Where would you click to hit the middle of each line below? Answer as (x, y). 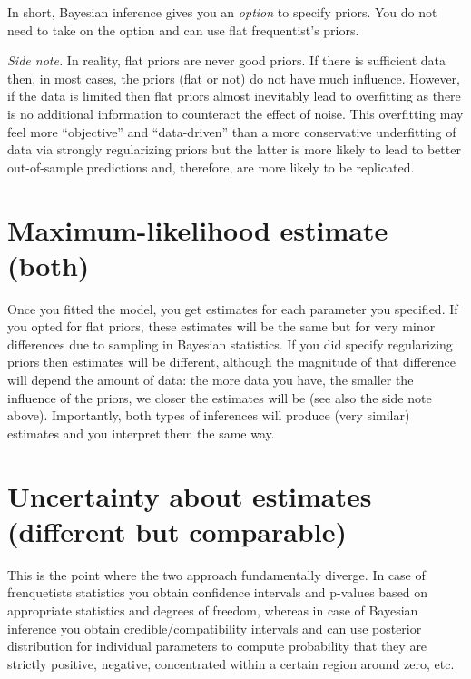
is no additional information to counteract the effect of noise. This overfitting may (235, 113)
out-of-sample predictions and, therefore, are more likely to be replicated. (211, 167)
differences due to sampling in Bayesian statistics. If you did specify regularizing (230, 344)
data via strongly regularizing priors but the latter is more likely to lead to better (234, 149)
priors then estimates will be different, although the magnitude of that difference (231, 362)
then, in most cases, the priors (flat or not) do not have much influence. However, (234, 78)
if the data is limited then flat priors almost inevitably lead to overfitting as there (234, 96)
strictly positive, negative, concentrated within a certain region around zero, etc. (231, 663)
